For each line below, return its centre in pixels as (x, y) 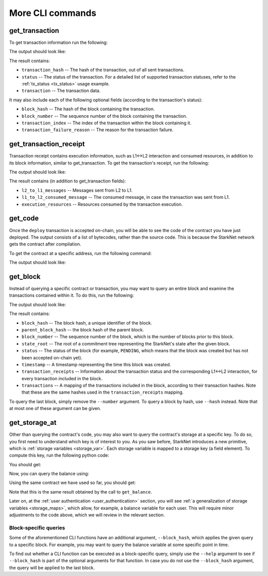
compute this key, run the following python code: (59, 455)
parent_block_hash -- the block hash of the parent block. (83, 329)
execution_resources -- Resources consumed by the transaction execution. (102, 204)
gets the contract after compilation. (45, 244)
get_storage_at (33, 423)
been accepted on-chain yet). (52, 357)
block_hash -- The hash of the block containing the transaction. (88, 109)
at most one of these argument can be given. (55, 409)
